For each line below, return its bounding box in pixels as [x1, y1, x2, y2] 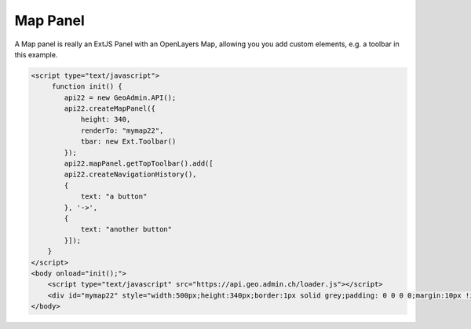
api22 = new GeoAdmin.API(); [64, 93, 177, 102]
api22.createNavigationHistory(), [64, 170, 197, 179]
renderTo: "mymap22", [80, 126, 164, 135]
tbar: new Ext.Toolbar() [80, 137, 177, 146]
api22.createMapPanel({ [64, 104, 156, 113]
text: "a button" [80, 192, 148, 201]
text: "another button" [80, 225, 173, 234]
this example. [14, 49, 58, 59]
